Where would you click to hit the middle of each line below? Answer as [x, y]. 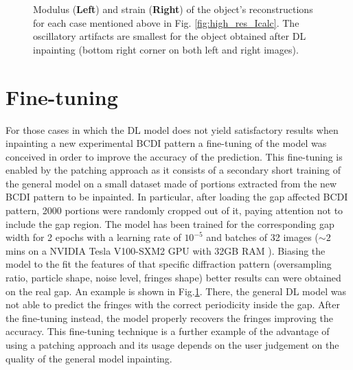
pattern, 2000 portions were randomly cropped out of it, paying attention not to [174, 210]
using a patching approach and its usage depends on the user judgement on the [172, 345]
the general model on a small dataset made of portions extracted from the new [171, 183]
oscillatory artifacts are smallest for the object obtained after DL [170, 36]
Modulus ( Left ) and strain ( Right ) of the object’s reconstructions [173, 9]
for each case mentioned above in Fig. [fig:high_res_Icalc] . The [166, 22]
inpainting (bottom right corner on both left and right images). [166, 49]
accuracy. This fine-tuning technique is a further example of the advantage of [168, 331]
